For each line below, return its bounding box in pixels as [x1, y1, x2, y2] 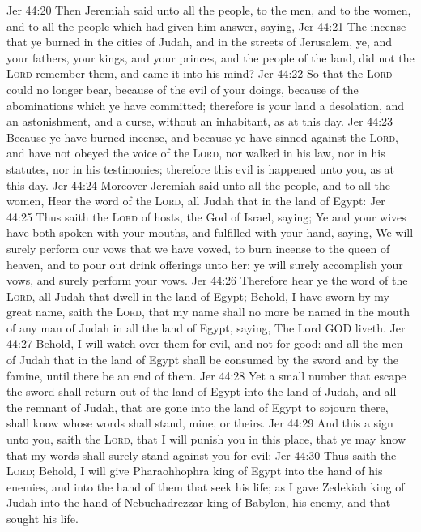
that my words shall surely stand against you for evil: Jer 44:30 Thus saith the [6, 446, 397, 463]
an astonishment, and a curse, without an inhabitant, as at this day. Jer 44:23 [6, 113, 393, 130]
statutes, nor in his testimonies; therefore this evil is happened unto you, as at [6, 160, 395, 177]
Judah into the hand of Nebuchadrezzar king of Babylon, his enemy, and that [6, 494, 391, 511]
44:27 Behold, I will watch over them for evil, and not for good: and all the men [6, 335, 403, 352]
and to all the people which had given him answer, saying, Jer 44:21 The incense [6, 17, 406, 34]
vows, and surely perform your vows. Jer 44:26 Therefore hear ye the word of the [6, 272, 408, 289]
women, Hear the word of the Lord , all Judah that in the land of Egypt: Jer [6, 192, 385, 209]
